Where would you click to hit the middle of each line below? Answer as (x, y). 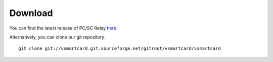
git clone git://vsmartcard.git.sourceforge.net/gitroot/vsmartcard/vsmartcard (120, 48)
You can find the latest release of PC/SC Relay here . (63, 28)
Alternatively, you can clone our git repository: (58, 37)
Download (31, 13)
